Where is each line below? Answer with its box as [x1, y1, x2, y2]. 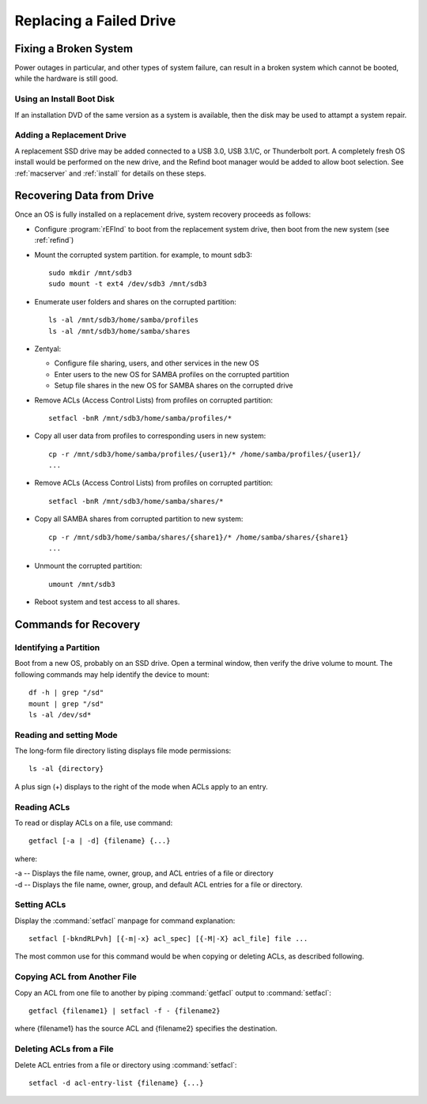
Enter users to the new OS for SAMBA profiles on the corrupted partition [54, 369, 290, 379]
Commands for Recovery [14, 618, 141, 631]
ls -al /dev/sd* [28, 710, 92, 719]
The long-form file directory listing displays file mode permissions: [14, 746, 232, 755]
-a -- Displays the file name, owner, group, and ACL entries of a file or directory [14, 868, 274, 878]
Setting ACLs [14, 899, 66, 910]
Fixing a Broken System [14, 42, 134, 55]
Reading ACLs [14, 801, 70, 812]
